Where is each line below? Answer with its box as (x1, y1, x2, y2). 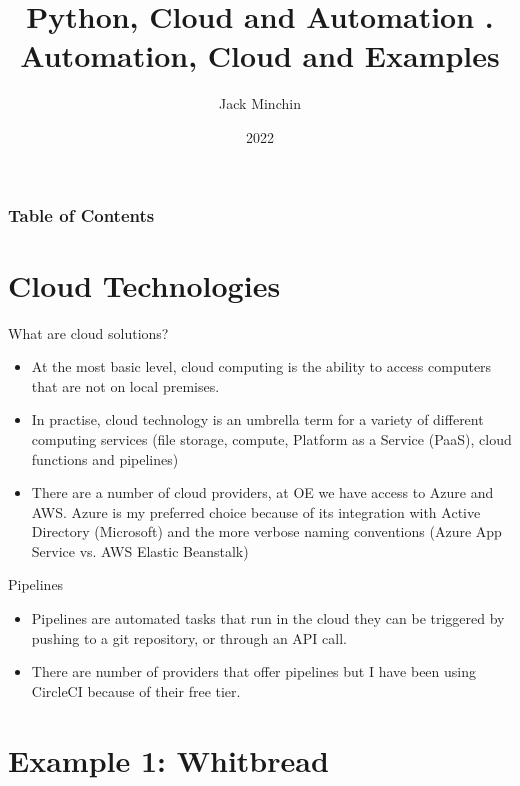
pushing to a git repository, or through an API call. (31, 627, 347, 648)
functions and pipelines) (31, 448, 179, 469)
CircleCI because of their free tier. (31, 680, 241, 701)
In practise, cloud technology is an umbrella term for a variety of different (31, 409, 484, 430)
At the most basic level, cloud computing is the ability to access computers (31, 356, 492, 377)
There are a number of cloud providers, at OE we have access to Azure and (31, 482, 494, 503)
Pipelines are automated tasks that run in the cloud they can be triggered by (31, 608, 505, 629)
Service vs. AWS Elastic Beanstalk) (31, 540, 249, 561)
